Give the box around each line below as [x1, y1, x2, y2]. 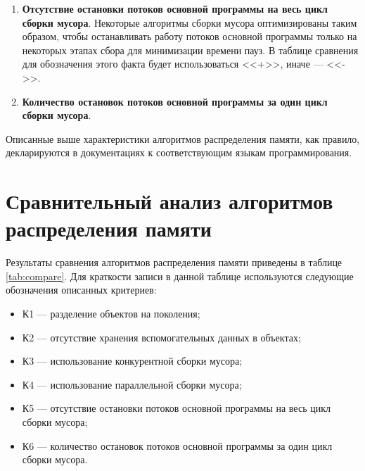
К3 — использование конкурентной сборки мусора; [22, 353, 243, 368]
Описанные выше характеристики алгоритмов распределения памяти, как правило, [6, 131, 360, 146]
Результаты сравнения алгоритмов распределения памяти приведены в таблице [6, 255, 342, 270]
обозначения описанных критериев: [6, 282, 157, 297]
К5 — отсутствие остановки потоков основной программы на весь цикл [22, 401, 331, 415]
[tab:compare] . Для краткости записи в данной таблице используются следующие [6, 268, 354, 283]
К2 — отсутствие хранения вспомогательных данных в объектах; [22, 329, 301, 344]
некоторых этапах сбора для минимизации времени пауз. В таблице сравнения [22, 42, 359, 57]
